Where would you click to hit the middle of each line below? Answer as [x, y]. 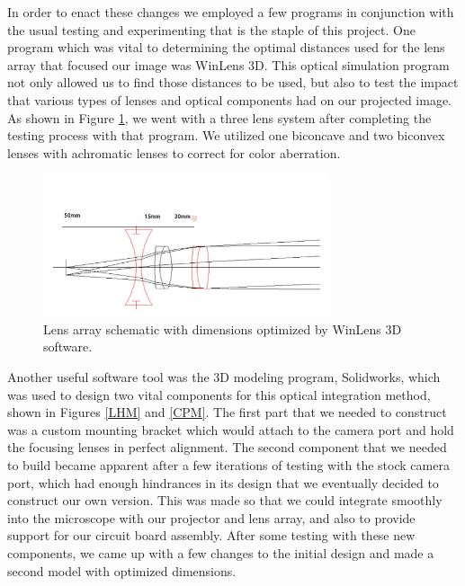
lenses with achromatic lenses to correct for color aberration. [174, 152]
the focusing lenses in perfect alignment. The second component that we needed [227, 447]
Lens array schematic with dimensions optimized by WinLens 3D [223, 329]
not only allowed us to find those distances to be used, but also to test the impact [233, 82]
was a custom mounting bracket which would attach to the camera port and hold [231, 429]
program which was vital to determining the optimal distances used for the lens [226, 47]
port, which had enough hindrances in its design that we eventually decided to [223, 482]
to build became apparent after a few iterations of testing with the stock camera [228, 464]
